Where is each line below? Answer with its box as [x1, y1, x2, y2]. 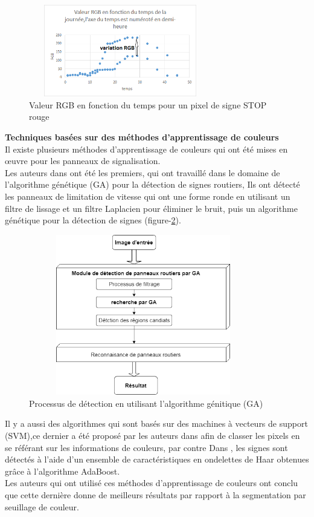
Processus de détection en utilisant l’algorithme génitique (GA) [29, 397, 263, 409]
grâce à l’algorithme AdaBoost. [5, 464, 120, 477]
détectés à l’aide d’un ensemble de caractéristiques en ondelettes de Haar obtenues [5, 453, 309, 466]
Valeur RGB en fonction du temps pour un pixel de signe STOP [29, 98, 267, 111]
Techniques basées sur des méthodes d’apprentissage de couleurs [5, 130, 279, 143]
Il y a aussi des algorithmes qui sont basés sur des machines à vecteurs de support [5, 417, 308, 430]
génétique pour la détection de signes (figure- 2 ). [5, 214, 181, 226]
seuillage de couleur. [5, 500, 80, 513]
